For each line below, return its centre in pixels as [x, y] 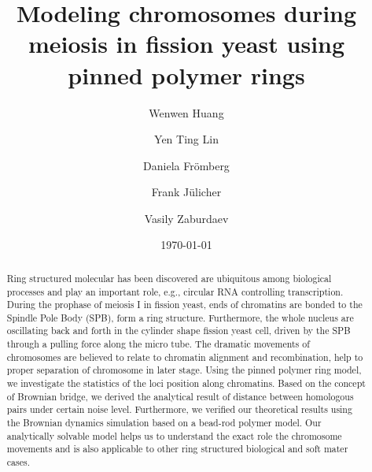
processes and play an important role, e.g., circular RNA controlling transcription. [175, 291]
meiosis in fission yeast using [186, 44]
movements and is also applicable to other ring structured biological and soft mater [177, 449]
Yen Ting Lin [186, 139]
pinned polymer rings [186, 74]
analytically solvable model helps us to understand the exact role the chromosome [174, 435]
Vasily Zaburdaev [186, 218]
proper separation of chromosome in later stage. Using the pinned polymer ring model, [184, 370]
